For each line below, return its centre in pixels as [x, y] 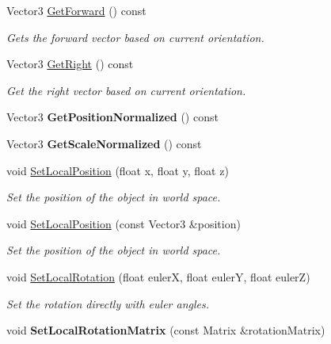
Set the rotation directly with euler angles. [108, 303]
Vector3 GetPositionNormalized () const [112, 117]
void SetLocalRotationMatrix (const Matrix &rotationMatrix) [166, 330]
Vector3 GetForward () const [76, 10]
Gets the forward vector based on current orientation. [135, 37]
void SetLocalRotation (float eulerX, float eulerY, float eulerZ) [158, 276]
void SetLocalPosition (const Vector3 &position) [124, 223]
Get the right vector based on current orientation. [126, 90]
